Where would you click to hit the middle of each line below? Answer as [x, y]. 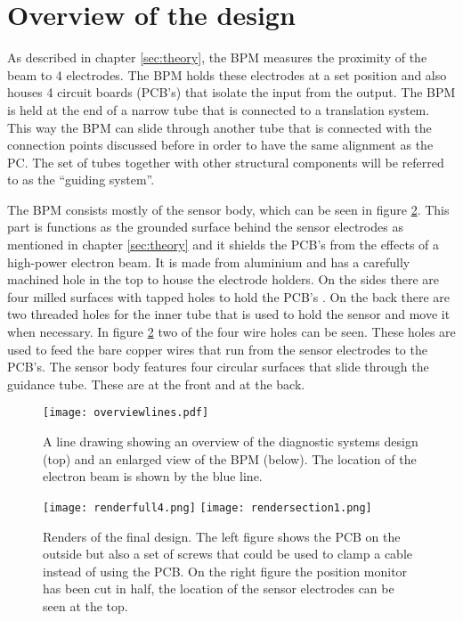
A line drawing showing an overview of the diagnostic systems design [231, 441]
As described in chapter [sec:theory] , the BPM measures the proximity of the [217, 57]
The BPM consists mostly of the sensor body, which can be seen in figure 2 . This [228, 209]
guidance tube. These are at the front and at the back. [156, 384]
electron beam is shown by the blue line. [153, 476]
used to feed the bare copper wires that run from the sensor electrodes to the [217, 349]
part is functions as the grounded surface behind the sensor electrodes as [205, 227]
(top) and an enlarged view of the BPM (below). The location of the [230, 458]
